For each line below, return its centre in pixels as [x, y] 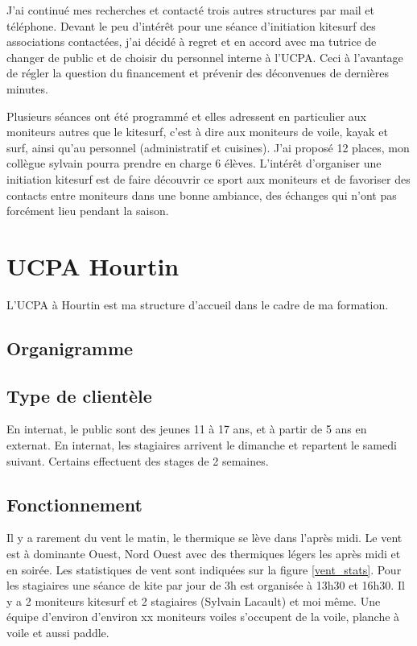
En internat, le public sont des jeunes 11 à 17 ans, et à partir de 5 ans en [187, 429]
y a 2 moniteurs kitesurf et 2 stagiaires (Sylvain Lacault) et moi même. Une [194, 600]
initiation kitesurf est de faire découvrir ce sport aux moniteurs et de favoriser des [208, 178]
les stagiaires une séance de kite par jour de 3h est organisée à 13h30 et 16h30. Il [206, 585]
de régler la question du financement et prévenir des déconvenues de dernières [198, 73]
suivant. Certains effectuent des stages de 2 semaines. [138, 460]
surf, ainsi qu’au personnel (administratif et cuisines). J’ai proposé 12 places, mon [208, 147]
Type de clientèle [79, 395]
